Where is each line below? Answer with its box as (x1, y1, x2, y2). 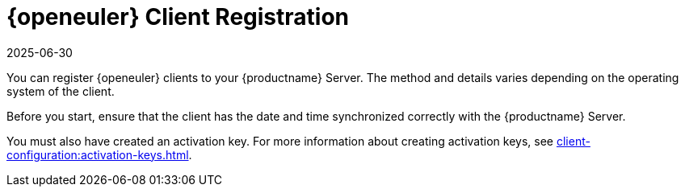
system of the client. (6, 84, 115, 98)
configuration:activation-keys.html (6, 147, 189, 162)
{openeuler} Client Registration (6, 3, 349, 31)
